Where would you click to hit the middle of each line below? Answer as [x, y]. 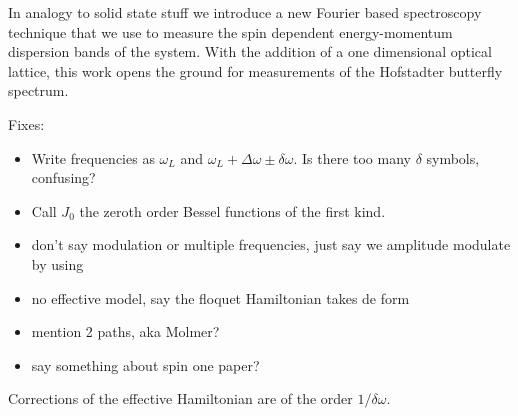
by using [57, 263]
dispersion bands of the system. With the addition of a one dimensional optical [250, 51]
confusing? [63, 177]
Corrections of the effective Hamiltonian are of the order [180, 398]
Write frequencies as [93, 157]
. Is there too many [352, 157]
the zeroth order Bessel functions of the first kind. [232, 210]
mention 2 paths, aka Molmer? [125, 331]
